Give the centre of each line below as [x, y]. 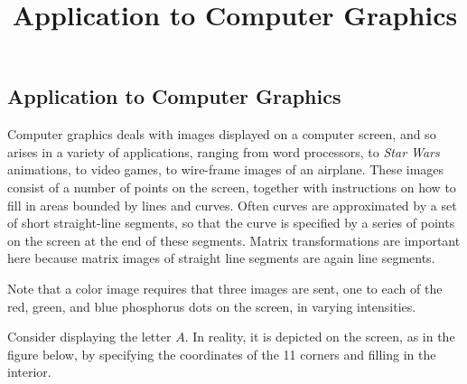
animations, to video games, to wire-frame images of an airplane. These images [226, 169]
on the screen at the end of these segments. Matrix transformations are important [234, 240]
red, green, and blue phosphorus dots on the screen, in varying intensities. [212, 306]
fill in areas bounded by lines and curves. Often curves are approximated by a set [232, 205]
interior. [29, 372]
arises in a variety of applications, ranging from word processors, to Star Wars [224, 151]
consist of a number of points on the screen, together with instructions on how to [232, 187]
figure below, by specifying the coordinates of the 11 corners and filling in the [222, 354]
